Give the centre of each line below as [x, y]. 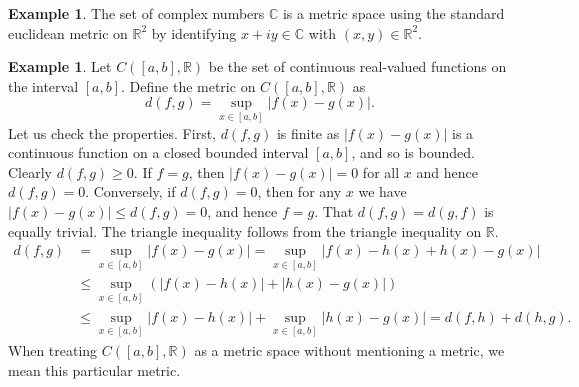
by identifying [194, 32]
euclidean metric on [68, 32]
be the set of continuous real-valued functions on [357, 66]
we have [382, 191]
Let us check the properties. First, [112, 132]
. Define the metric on [188, 85]
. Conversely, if [130, 191]
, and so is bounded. [413, 152]
